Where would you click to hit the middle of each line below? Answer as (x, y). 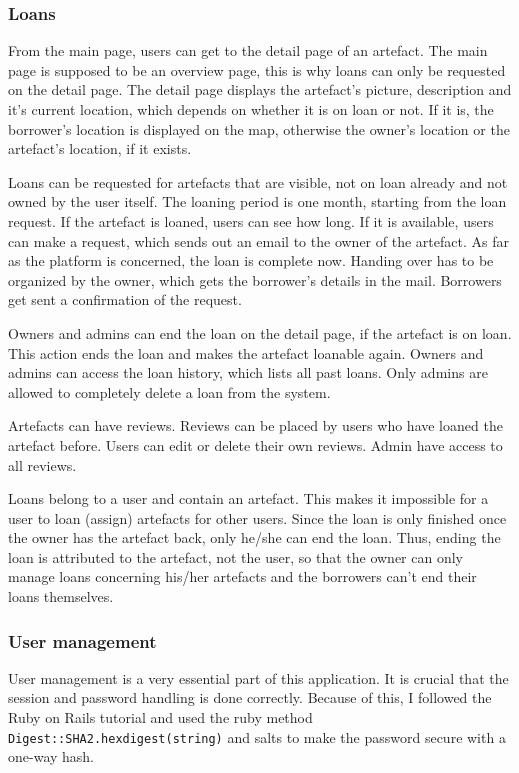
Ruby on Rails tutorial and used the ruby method (160, 717)
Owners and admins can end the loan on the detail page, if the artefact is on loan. (260, 332)
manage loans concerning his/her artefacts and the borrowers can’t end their (242, 576)
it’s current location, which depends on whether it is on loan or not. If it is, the (251, 109)
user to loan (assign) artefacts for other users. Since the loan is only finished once (257, 517)
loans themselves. (61, 596)
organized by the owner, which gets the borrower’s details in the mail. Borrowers (255, 279)
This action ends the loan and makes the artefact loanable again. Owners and (246, 352)
